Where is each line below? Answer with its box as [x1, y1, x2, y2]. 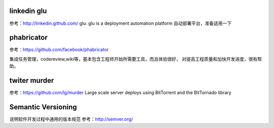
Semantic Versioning [9, 103, 77, 111]
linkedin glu [9, 7, 47, 15]
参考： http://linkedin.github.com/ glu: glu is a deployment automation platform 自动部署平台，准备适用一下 [9, 20, 232, 26]
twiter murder [9, 76, 54, 85]
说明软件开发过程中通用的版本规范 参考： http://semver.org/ [9, 116, 133, 122]
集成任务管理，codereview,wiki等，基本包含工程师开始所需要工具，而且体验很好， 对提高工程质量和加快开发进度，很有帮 [9, 56, 262, 62]
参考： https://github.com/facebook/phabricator [9, 47, 109, 53]
